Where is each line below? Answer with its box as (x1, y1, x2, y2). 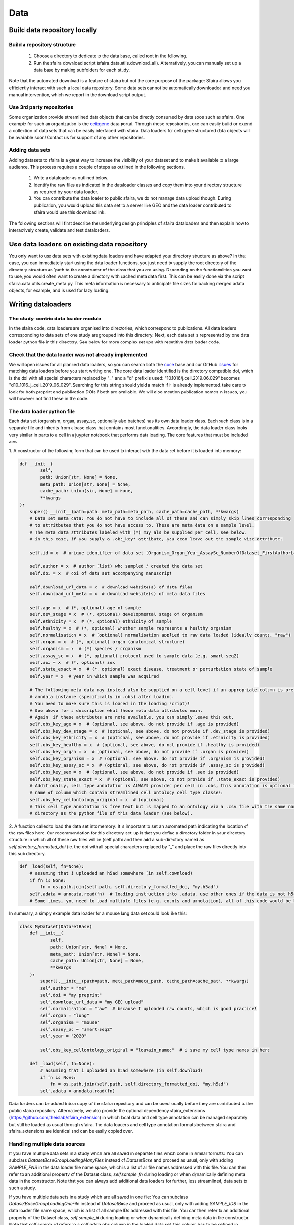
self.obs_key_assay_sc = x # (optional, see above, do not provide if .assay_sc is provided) (29, 762, 265, 768)
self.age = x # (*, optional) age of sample (29, 605, 141, 610)
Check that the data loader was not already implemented (9, 351, 147, 358)
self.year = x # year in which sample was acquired (29, 673, 159, 679)
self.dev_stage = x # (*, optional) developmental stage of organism (29, 612, 203, 617)
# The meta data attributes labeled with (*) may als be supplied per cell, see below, (29, 529, 247, 535)
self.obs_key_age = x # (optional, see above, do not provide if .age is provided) (29, 721, 240, 727)
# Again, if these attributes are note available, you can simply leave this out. (29, 714, 234, 720)
